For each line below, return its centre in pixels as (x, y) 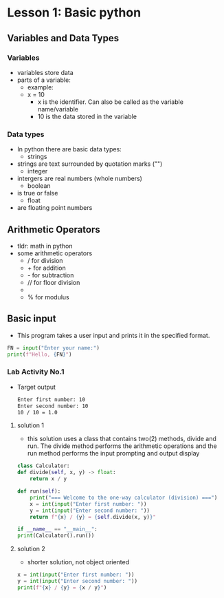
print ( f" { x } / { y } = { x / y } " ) (62, 587)
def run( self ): (39, 491)
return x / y (48, 479)
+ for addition (47, 268)
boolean (39, 186)
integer (37, 171)
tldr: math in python (45, 246)
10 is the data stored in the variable (87, 116)
